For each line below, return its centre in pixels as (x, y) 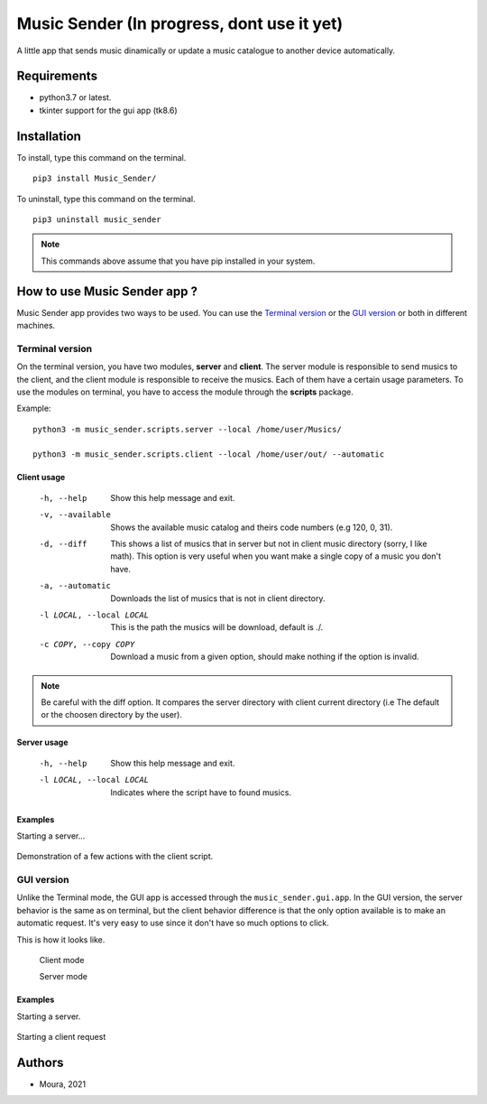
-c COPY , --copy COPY (87, 644)
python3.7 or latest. (75, 97)
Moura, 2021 (63, 1084)
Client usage (41, 478)
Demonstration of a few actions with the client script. (115, 857)
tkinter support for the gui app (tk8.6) (108, 110)
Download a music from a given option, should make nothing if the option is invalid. (265, 657)
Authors (40, 1062)
